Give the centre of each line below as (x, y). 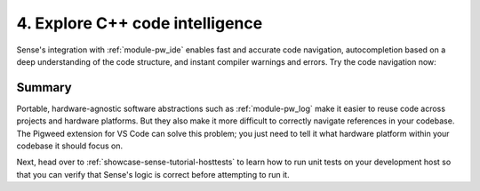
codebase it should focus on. (70, 146)
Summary (44, 88)
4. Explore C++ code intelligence (140, 23)
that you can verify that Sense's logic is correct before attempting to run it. (153, 174)
